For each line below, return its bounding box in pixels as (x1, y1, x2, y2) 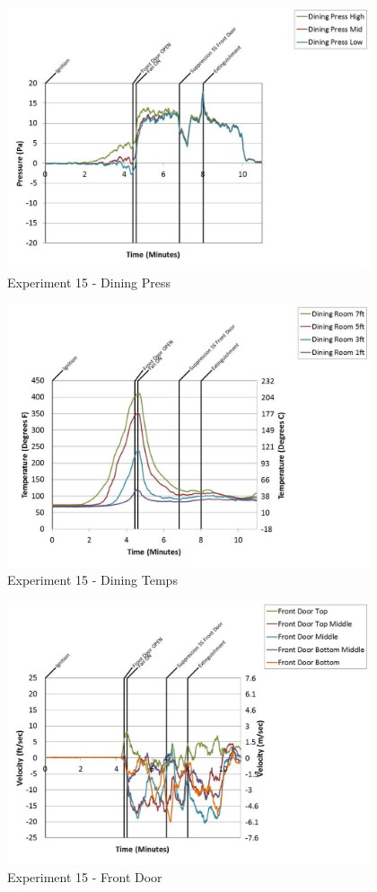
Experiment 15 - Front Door (7, 868, 162, 887)
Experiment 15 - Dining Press (7, 273, 171, 292)
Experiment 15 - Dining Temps (7, 570, 178, 589)
